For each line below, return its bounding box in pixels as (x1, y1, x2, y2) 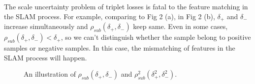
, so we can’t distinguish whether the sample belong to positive (61, 32, 251, 42)
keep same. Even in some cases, (133, 21, 228, 31)
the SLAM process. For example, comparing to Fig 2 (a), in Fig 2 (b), (4, 11, 215, 21)
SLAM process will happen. (4, 52, 87, 62)
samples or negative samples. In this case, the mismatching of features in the (4, 43, 235, 53)
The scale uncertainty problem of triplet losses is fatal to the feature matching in (4, 1, 248, 11)
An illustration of (24, 69, 76, 79)
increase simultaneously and (4, 21, 88, 31)
